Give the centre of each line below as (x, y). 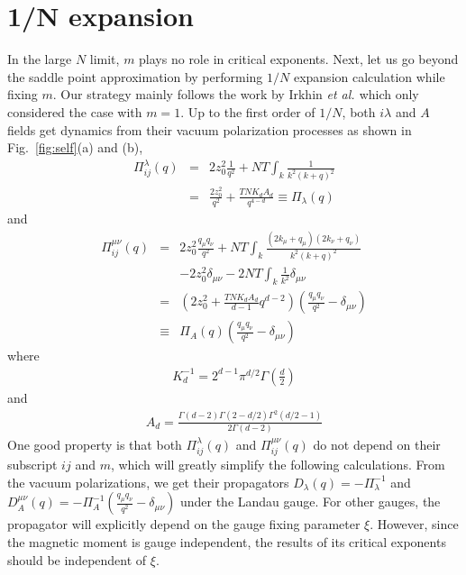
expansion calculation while (369, 76)
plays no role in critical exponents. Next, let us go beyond (299, 59)
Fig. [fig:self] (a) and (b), (75, 147)
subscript (32, 465)
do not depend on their (377, 444)
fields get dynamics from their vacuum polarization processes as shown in (210, 129)
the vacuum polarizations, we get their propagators (148, 482)
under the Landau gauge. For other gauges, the (310, 502)
